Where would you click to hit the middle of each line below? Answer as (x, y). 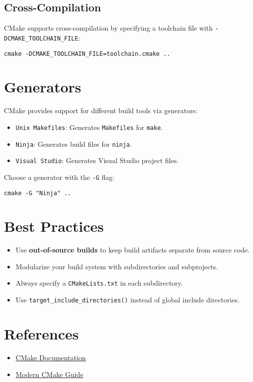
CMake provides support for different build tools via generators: (101, 110)
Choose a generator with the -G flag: (59, 177)
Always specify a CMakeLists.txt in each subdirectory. (99, 283)
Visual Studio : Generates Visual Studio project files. (97, 160)
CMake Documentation (51, 357)
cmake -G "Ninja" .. (38, 193)
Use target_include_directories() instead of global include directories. (127, 300)
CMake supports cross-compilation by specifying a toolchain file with (108, 28)
